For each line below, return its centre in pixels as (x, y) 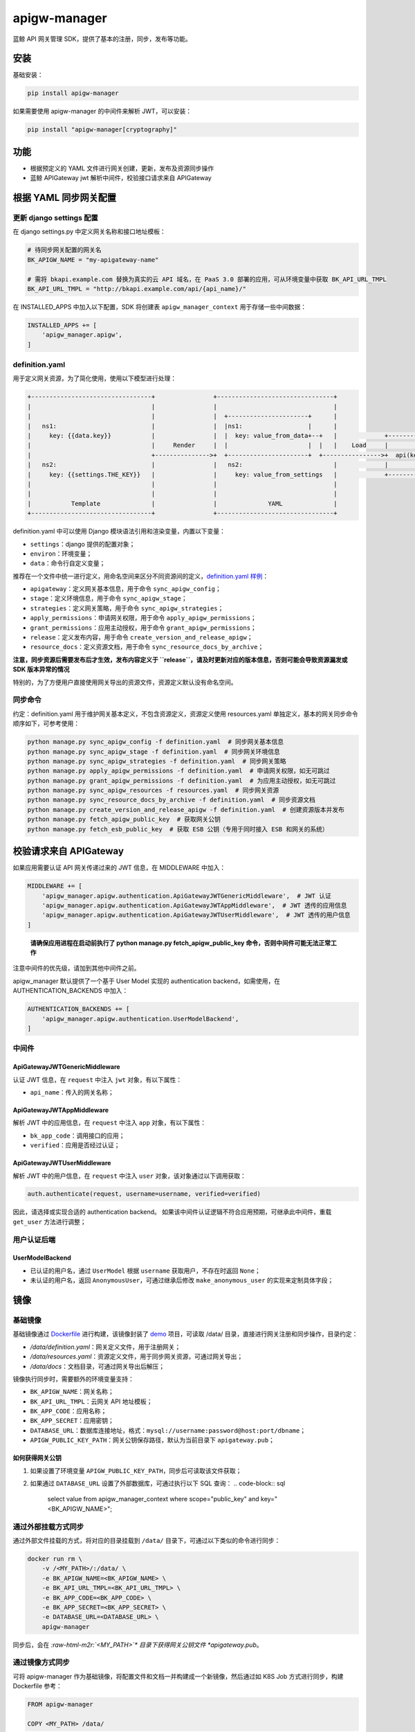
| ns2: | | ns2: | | (208, 465)
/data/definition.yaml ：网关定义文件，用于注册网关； (105, 1347)
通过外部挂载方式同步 (48, 1526)
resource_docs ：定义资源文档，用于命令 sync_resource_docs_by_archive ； (147, 647)
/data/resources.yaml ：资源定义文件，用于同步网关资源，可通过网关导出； (137, 1357)
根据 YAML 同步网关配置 (65, 198)
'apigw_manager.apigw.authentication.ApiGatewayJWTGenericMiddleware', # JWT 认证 (186, 896)
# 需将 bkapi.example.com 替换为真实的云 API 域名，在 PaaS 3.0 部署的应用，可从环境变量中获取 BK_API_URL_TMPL (207, 279)
